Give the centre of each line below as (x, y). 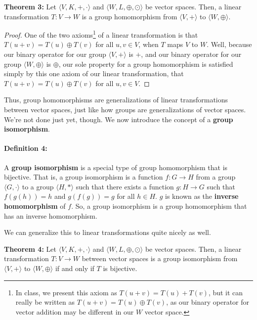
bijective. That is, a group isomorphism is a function (84, 177)
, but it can (226, 292)
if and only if (75, 268)
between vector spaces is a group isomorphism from (160, 258)
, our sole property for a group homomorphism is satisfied (146, 64)
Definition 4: (26, 148)
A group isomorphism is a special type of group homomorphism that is (116, 167)
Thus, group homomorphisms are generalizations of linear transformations (116, 100)
